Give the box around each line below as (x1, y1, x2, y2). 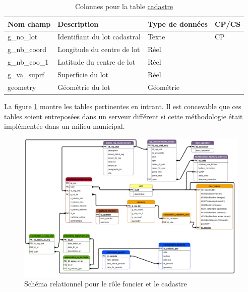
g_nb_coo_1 (8, 57, 49, 67)
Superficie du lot (57, 69, 109, 79)
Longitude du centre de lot (57, 44, 140, 55)
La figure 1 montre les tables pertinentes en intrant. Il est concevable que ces (4, 101, 241, 111)
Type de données (147, 18, 208, 29)
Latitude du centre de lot (57, 57, 136, 67)
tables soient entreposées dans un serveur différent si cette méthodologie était (4, 111, 243, 121)
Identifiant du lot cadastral (57, 31, 141, 42)
